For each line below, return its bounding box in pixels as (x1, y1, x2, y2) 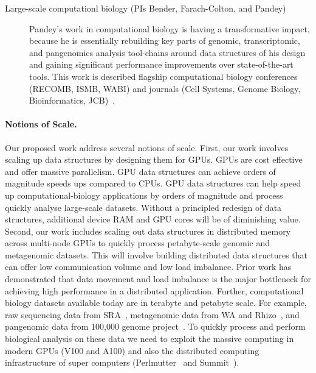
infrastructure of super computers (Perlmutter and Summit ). (5, 356, 239, 369)
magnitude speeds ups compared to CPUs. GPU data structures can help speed (5, 177, 301, 190)
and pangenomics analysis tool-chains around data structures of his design (29, 46, 306, 59)
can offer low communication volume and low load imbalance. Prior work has (5, 260, 292, 273)
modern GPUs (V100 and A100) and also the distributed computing (5, 344, 259, 357)
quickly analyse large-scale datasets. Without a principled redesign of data (5, 201, 282, 213)
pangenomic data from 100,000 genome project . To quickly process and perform (5, 320, 306, 333)
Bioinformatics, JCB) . (29, 94, 115, 107)
